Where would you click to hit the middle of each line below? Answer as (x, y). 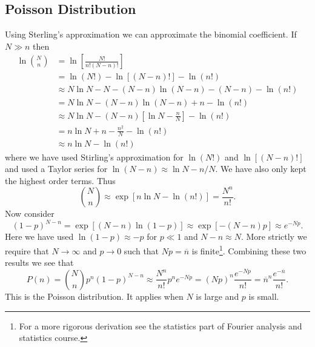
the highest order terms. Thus (60, 180)
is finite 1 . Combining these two (249, 250)
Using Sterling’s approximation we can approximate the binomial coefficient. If (151, 34)
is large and (217, 296)
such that (141, 250)
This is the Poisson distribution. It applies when (94, 296)
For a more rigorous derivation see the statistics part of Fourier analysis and (161, 326)
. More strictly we (274, 236)
